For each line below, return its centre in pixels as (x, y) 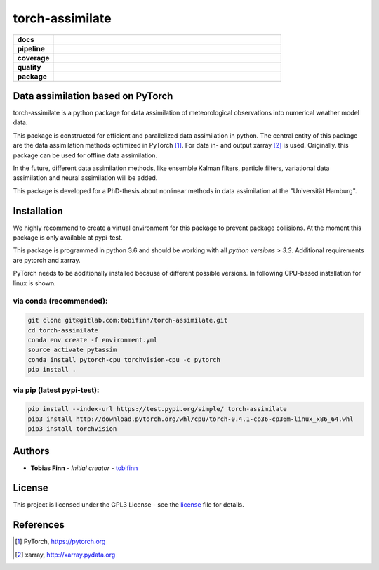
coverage (33, 58)
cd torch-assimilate (63, 330)
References (39, 525)
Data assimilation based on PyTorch (93, 96)
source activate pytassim (72, 350)
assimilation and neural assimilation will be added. (85, 178)
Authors (31, 451)
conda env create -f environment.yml (93, 340)
